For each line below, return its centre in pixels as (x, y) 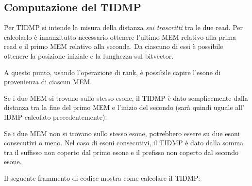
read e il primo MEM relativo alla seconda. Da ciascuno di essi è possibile (114, 46)
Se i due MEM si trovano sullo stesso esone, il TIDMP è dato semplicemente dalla (126, 98)
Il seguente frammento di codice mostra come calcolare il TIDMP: (102, 178)
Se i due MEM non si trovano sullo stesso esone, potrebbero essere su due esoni (122, 133)
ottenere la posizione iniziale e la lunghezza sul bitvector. (89, 55)
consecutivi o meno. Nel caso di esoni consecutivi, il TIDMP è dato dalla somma (124, 143)
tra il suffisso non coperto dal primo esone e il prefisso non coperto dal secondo (121, 152)
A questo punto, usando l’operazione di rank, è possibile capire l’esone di (112, 72)
